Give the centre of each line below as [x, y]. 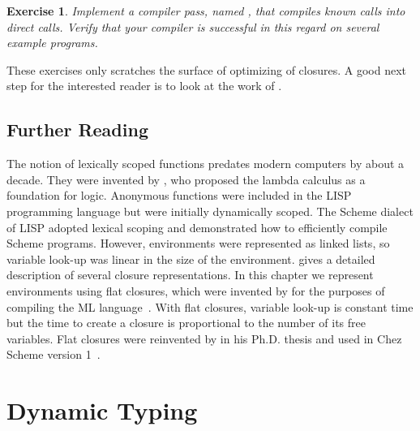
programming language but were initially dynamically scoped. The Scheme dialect [210, 211]
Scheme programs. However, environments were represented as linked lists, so [198, 243]
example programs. [52, 43]
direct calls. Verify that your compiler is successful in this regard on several [193, 26]
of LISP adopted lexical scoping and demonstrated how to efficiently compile [197, 227]
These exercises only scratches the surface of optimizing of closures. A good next [207, 69]
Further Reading [77, 129]
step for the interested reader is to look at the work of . [144, 86]
